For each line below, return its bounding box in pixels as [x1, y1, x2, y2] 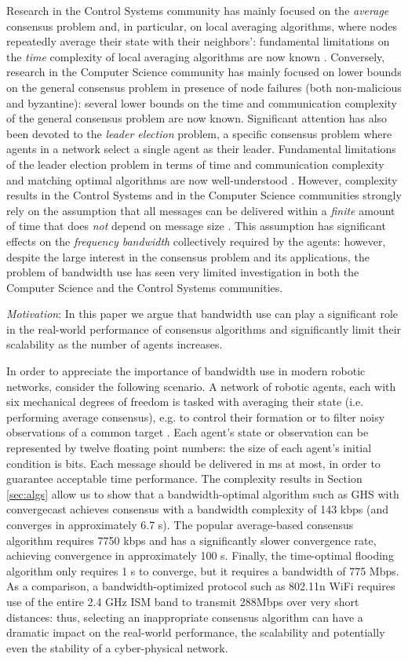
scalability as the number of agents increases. [6, 336, 223, 352]
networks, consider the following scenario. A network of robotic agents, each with [6, 378, 396, 394]
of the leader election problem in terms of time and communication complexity [6, 155, 384, 172]
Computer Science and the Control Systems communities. [6, 279, 283, 295]
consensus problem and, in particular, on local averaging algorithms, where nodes [6, 17, 398, 34]
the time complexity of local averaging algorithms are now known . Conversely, [6, 48, 385, 64]
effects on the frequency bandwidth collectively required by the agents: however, [6, 232, 386, 249]
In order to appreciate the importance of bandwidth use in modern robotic [6, 363, 366, 379]
